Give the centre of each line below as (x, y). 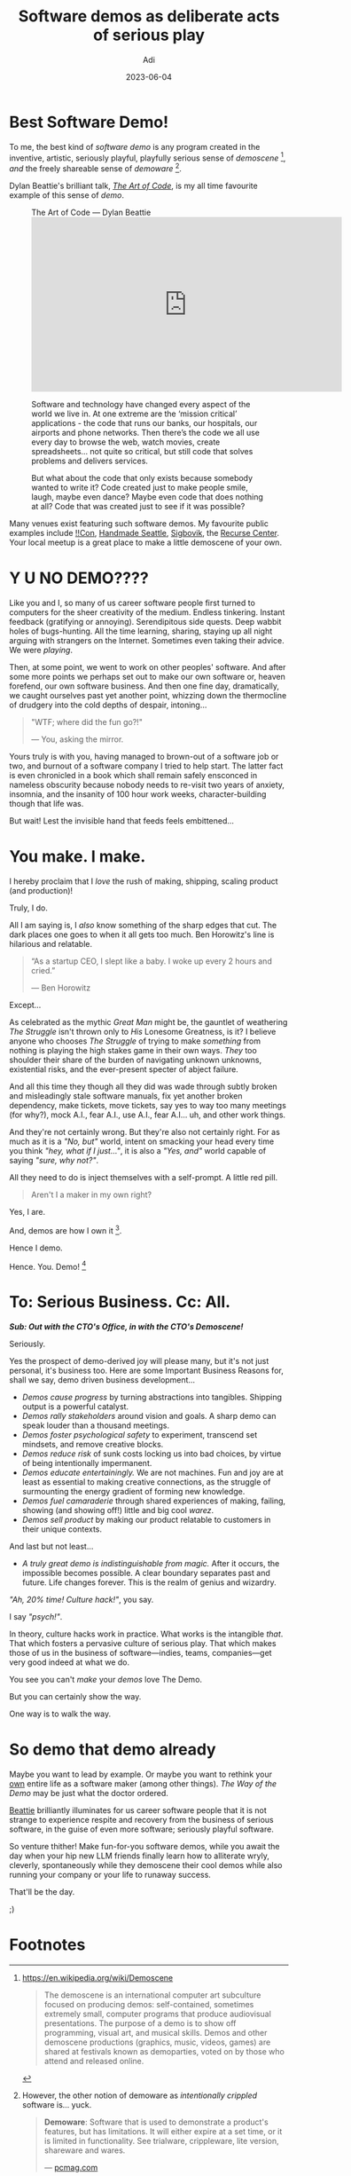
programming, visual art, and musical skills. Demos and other (156, 2033)
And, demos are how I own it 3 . (66, 1229)
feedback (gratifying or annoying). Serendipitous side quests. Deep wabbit (145, 621)
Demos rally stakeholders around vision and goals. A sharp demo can (149, 1416)
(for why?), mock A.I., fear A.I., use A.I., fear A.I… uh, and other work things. (148, 1115)
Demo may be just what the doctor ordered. (89, 1794)
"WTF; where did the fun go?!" (87, 721)
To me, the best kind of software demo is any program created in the (135, 146)
